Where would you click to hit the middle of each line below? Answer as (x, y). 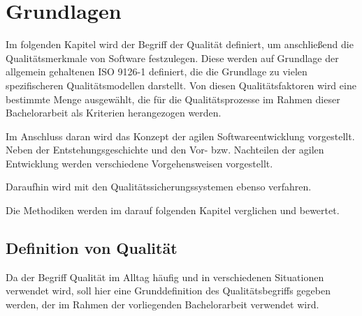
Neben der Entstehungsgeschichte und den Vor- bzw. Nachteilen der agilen (165, 150)
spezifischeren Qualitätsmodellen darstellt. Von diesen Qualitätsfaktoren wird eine (181, 85)
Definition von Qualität (92, 248)
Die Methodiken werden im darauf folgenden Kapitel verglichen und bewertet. (173, 210)
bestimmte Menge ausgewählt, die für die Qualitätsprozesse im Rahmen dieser (173, 99)
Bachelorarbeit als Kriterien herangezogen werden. (114, 113)
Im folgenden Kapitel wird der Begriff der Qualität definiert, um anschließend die (180, 44)
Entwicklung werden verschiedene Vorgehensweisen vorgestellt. (139, 163)
